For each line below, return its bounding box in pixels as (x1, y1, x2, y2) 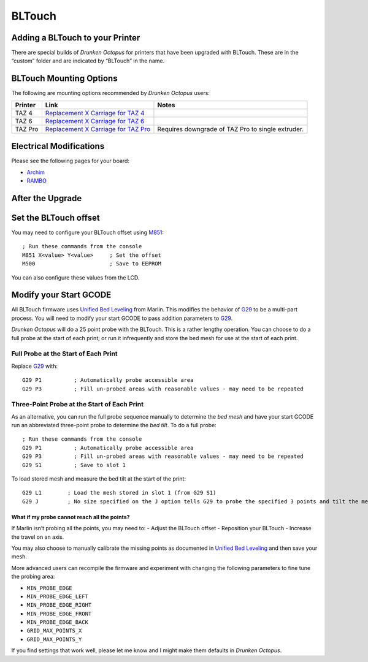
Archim (26, 169, 45, 176)
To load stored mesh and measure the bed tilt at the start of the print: (11, 475, 186, 482)
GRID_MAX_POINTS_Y (26, 636, 82, 643)
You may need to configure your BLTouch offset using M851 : (11, 229, 164, 236)
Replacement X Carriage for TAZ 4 (45, 108, 145, 117)
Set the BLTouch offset (11, 212, 101, 223)
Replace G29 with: (11, 362, 58, 370)
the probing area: (11, 573, 55, 580)
